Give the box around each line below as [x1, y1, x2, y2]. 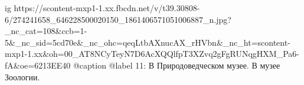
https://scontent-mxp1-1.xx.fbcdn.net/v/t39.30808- [14, 2, 200, 13]
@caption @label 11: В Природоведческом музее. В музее [73, 59, 280, 71]
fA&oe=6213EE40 [5, 59, 71, 71]
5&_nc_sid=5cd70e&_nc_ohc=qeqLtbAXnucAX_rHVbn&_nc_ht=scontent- [5, 36, 290, 48]
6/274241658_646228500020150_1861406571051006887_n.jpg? [5, 13, 231, 25]
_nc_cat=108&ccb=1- [5, 25, 87, 37]
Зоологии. [5, 70, 40, 83]
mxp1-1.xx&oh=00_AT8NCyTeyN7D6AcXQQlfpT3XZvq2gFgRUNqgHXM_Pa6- [5, 47, 299, 60]
